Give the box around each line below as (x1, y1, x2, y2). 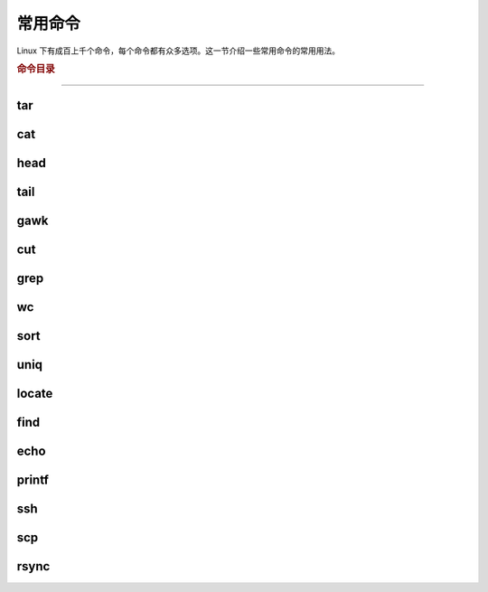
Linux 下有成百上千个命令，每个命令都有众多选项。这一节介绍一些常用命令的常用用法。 (16, 45, 341, 56)
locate (16, 385, 53, 401)
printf (16, 472, 50, 487)
